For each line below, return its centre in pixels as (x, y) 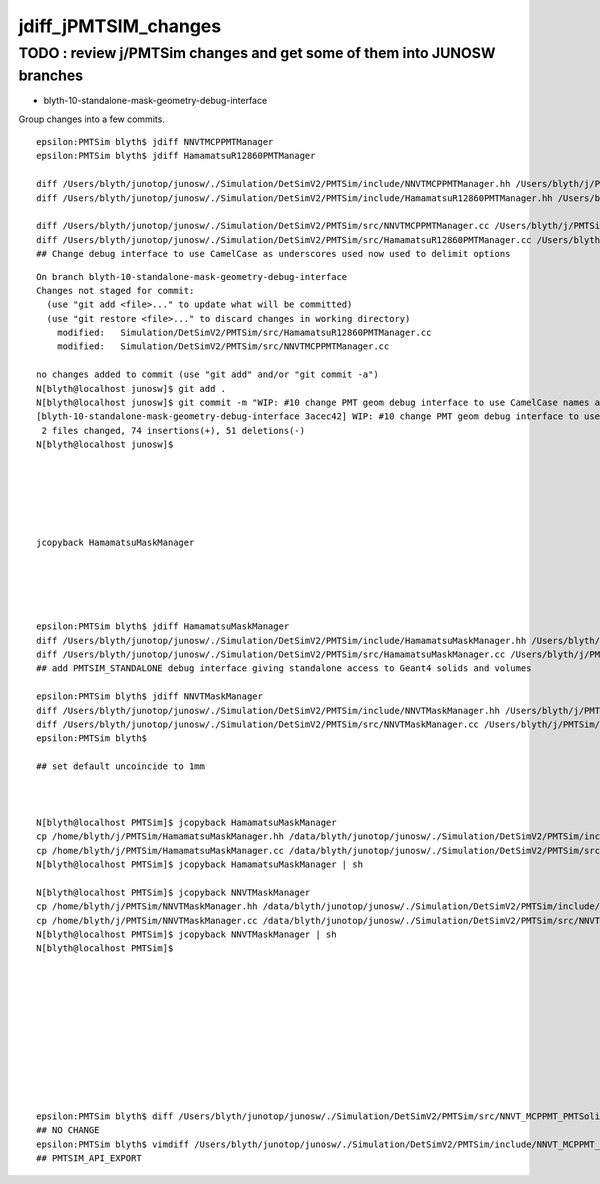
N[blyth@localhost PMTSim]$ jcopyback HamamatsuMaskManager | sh (200, 864)
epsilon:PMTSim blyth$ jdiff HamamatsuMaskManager (163, 626)
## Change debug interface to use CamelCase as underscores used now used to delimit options (273, 254)
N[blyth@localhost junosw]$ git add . (131, 388)
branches (51, 75)
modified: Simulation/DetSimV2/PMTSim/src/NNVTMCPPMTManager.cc (223, 346)
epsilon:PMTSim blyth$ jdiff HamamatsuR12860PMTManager (176, 156)
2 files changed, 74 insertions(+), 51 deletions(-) (173, 430)
